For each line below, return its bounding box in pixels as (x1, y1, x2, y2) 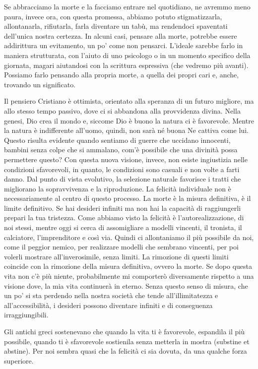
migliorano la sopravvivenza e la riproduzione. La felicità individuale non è (4, 183, 231, 193)
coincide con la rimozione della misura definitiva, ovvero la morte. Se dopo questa (4, 261, 253, 271)
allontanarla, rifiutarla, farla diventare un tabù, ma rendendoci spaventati (4, 21, 228, 31)
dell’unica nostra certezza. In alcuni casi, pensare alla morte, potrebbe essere (4, 30, 237, 41)
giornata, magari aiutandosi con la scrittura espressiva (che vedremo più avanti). (4, 60, 249, 70)
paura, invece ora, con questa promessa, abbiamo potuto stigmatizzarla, (4, 11, 222, 21)
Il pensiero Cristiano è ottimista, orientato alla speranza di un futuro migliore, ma (4, 96, 254, 106)
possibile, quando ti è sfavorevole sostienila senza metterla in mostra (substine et (4, 336, 250, 346)
